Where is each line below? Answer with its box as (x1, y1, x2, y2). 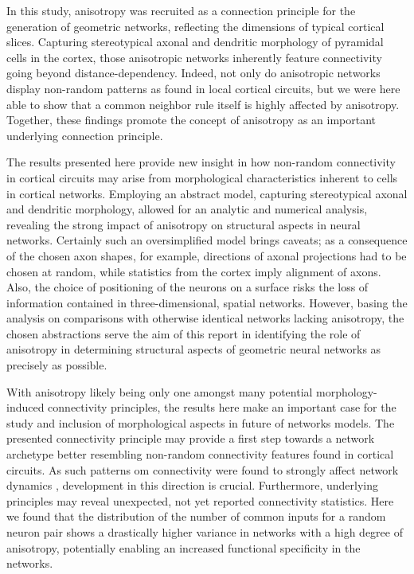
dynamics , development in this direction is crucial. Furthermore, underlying (6, 477, 378, 494)
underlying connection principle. (6, 127, 163, 143)
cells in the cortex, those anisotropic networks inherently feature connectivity (6, 49, 382, 65)
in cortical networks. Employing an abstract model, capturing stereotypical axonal (6, 185, 408, 201)
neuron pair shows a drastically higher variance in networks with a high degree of (6, 524, 403, 540)
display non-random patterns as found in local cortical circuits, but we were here (6, 80, 400, 96)
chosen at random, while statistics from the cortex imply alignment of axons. (6, 263, 381, 279)
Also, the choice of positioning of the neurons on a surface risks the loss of (6, 279, 369, 295)
